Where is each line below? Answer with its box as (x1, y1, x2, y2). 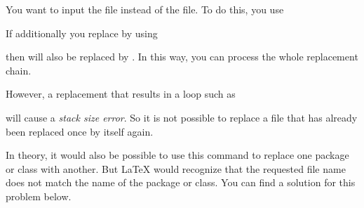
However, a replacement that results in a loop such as (6, 86, 236, 101)
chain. (6, 63, 32, 77)
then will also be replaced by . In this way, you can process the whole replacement (6, 49, 358, 64)
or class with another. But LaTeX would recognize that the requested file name (6, 161, 346, 176)
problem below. (6, 188, 72, 203)
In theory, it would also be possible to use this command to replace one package (6, 148, 349, 162)
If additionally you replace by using (6, 25, 158, 40)
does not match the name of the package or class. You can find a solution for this (6, 175, 356, 190)
